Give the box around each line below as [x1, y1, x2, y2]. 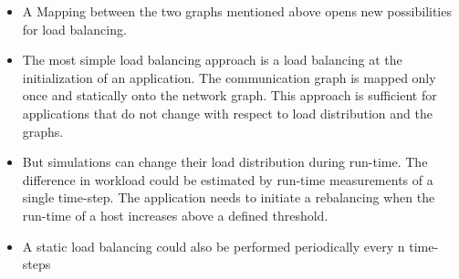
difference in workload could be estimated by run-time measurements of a [22, 170, 433, 189]
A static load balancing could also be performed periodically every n [22, 236, 405, 255]
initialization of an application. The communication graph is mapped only [22, 67, 436, 87]
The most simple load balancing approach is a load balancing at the [22, 50, 402, 69]
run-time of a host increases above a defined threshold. [22, 205, 329, 224]
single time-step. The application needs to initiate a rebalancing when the [22, 188, 435, 207]
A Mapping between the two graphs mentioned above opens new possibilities [22, 2, 452, 20]
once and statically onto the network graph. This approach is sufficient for [22, 86, 437, 105]
